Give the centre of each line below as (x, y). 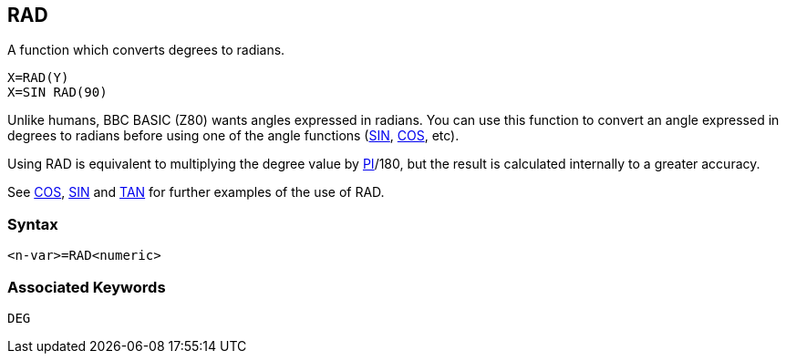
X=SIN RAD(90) (57, 93)
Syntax (33, 224)
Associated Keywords (87, 287)
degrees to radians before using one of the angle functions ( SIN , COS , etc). (233, 136)
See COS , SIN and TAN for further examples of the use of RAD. (196, 192)
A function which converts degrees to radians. (146, 50)
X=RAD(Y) (38, 78)
